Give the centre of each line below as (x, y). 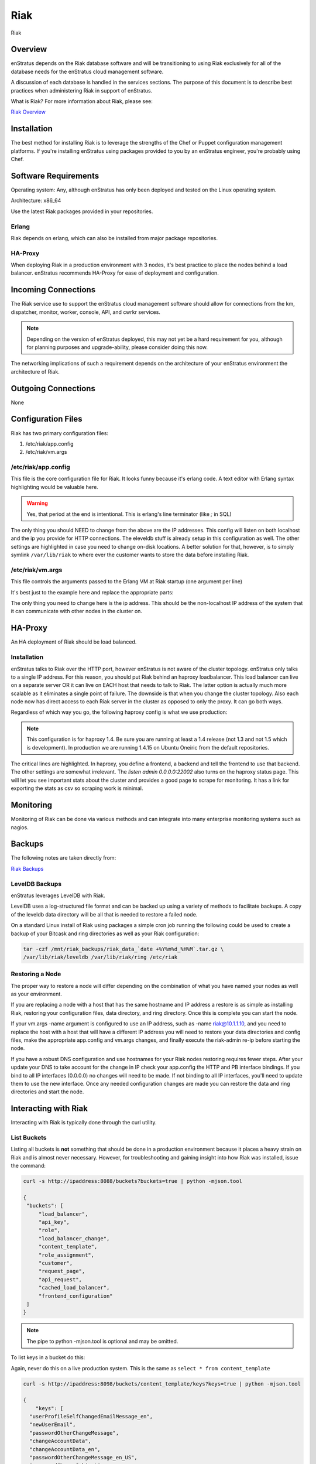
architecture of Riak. (35, 371)
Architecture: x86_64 (36, 201)
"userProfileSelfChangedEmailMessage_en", (91, 1417)
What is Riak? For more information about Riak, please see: (82, 101)
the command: (28, 1166)
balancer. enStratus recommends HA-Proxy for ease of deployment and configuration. (115, 273)
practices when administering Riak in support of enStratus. (82, 90)
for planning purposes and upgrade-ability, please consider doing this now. (117, 347)
